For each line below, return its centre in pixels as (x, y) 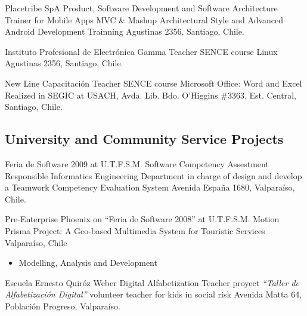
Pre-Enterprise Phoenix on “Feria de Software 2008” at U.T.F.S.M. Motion (142, 219)
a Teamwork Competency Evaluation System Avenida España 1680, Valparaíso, (150, 187)
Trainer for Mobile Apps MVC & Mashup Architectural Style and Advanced (144, 19)
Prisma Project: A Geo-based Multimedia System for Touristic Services (135, 230)
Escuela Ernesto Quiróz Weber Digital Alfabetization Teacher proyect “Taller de (152, 282)
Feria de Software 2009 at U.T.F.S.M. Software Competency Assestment (137, 163)
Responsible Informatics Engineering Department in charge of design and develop (153, 175)
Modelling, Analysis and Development (88, 263)
